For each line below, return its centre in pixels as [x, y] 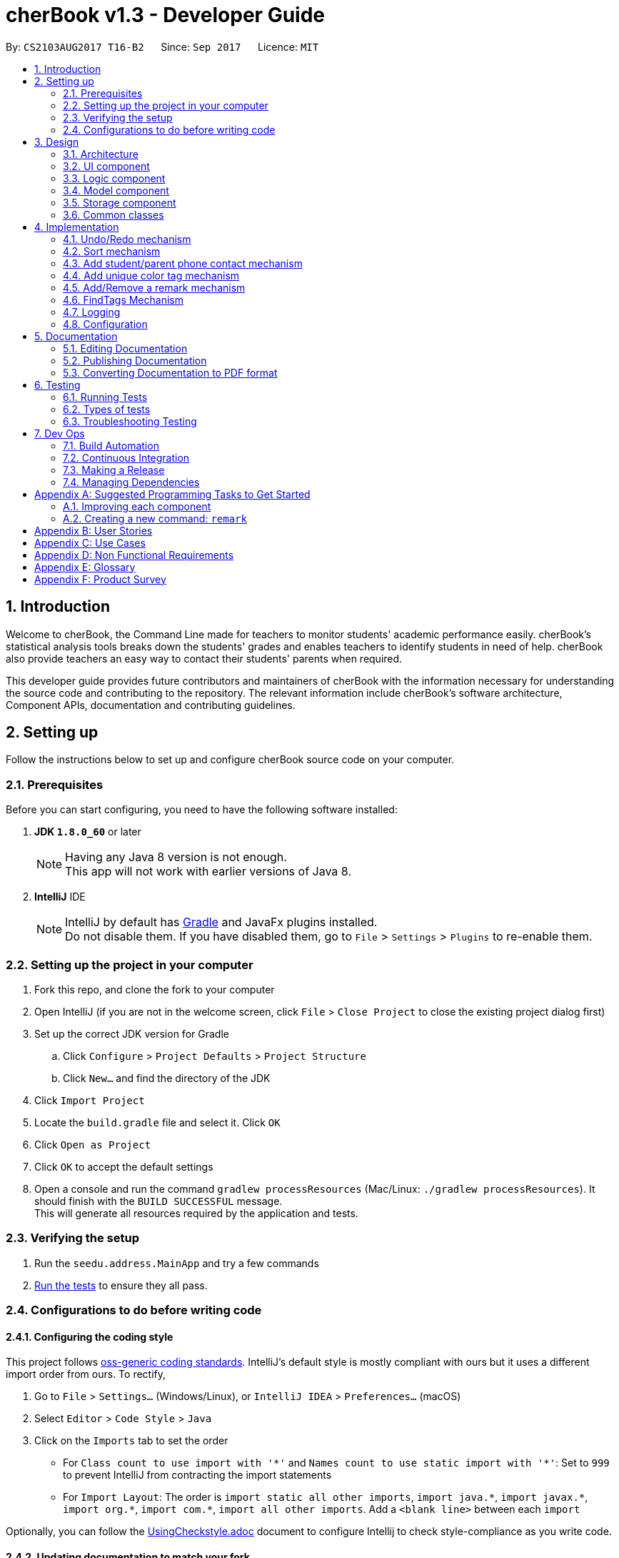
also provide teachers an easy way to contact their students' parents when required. [204, 658]
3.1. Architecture [101, 154]
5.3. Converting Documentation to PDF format [170, 372]
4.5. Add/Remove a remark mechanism [154, 287]
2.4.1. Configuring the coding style [90, 1336]
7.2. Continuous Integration [126, 457]
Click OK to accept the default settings [124, 1166]
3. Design [57, 142]
